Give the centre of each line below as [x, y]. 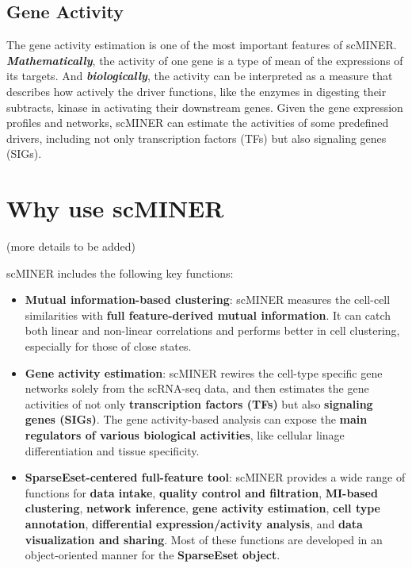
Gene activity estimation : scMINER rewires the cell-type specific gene [204, 372]
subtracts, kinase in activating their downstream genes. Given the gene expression [205, 107]
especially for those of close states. [108, 346]
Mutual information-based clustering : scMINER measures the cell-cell [208, 299]
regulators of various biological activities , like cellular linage [185, 435]
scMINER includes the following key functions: [120, 272]
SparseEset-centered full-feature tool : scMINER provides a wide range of [215, 477]
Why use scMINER [115, 208]
